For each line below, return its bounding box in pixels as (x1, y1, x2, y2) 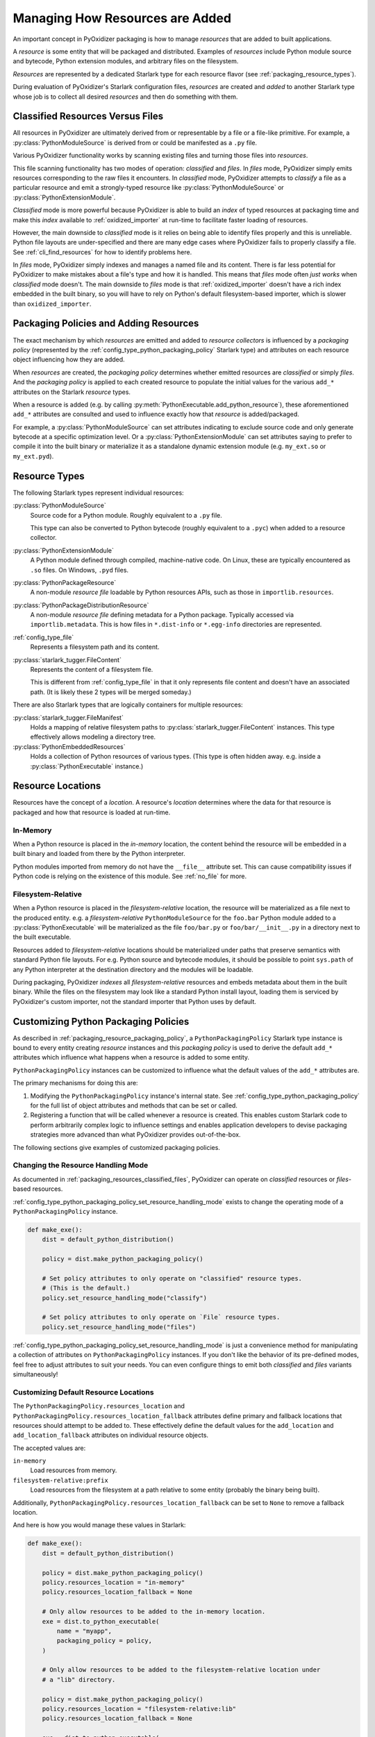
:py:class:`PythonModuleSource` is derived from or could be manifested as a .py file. (12, 138, 257, 147)
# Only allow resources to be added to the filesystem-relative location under (42, 1666, 321, 1674)
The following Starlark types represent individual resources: (12, 488, 184, 497)
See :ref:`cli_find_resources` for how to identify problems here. (12, 247, 192, 256)
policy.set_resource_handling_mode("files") (42, 1323, 197, 1331)
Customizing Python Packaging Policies (12, 1015, 190, 1028)
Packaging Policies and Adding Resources (12, 318, 199, 329)
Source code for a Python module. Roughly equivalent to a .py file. (30, 511, 222, 519)
